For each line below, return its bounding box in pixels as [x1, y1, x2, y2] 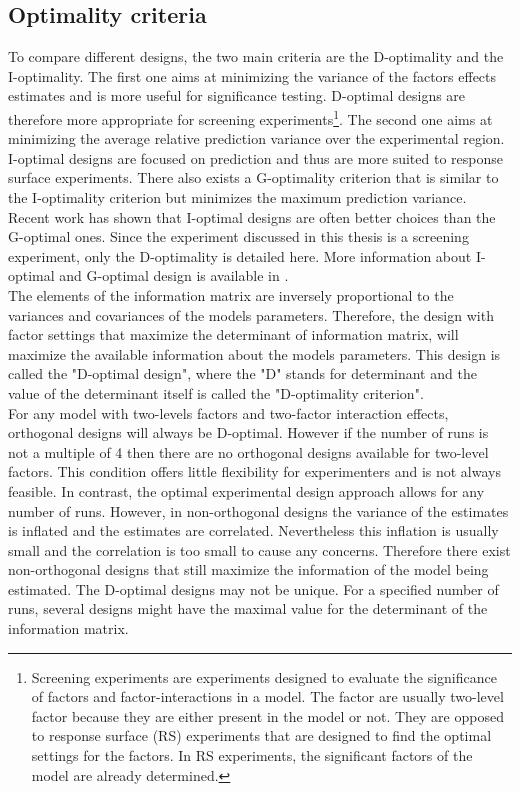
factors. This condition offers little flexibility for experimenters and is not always [8, 461, 501, 482]
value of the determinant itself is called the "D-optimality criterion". [8, 382, 424, 403]
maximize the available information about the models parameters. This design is [8, 343, 501, 364]
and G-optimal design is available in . [59, 265, 289, 286]
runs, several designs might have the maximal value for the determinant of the [8, 598, 488, 619]
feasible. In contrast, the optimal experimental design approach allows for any [8, 480, 485, 501]
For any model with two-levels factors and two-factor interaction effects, [8, 402, 449, 423]
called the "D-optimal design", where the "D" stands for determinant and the [8, 363, 477, 384]
